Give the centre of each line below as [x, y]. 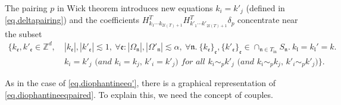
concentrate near [268, 20]
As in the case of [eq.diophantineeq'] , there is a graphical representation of [140, 83]
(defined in [265, 8]
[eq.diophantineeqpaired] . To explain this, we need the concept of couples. [139, 94]
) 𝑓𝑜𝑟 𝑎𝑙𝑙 [190, 62]
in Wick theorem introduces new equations [135, 8]
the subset [24, 33]
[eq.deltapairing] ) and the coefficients [72, 20]
